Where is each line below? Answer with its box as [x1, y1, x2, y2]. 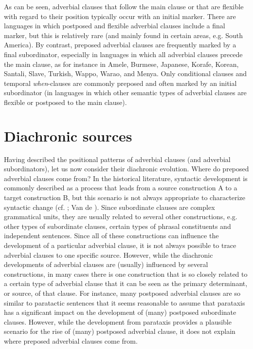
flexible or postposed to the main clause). [4, 97, 127, 107]
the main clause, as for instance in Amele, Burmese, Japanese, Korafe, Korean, [4, 59, 239, 69]
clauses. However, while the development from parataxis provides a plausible [4, 316, 232, 327]
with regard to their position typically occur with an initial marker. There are [4, 11, 236, 21]
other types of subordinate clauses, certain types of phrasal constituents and [4, 221, 231, 231]
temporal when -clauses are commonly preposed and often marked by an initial [4, 78, 237, 88]
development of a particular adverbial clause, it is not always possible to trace [4, 240, 236, 250]
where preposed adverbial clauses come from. [4, 335, 138, 346]
